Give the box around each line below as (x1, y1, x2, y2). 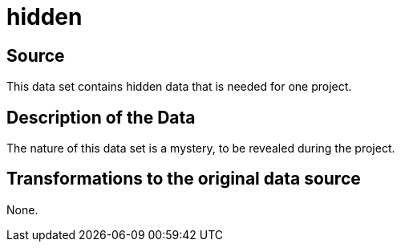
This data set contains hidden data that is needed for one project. (6, 79, 352, 94)
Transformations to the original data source (6, 169, 361, 189)
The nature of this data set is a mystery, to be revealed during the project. (6, 141, 395, 156)
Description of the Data (6, 107, 196, 128)
